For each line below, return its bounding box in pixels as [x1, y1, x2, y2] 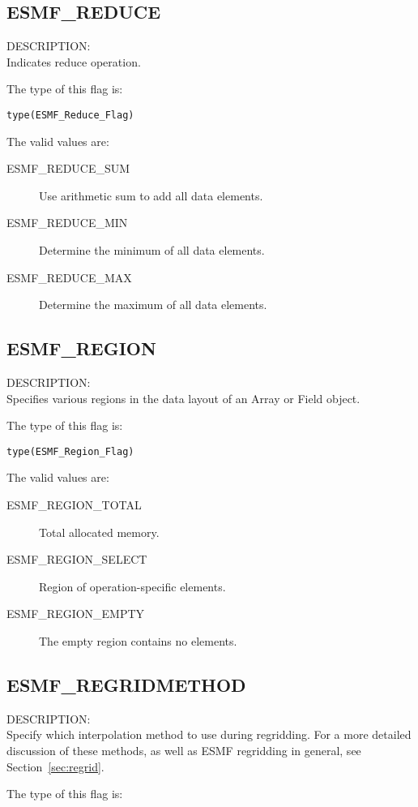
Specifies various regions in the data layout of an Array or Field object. [6, 389, 360, 406]
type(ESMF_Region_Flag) [6, 445, 134, 457]
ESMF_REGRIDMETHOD [6, 672, 246, 697]
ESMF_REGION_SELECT [6, 551, 147, 568]
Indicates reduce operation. [6, 53, 141, 70]
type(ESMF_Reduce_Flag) [6, 109, 134, 121]
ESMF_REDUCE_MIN [6, 214, 128, 231]
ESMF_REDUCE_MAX [6, 268, 132, 285]
